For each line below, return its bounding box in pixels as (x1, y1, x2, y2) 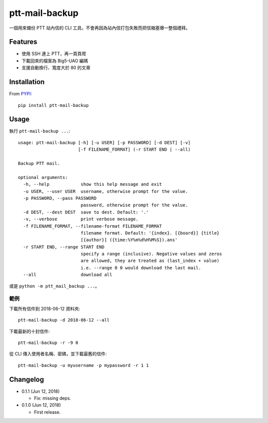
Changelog (9, 375, 44, 384)
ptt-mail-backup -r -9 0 (18, 339, 78, 345)
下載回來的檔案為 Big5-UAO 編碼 (21, 58, 88, 64)
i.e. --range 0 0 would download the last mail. (80, 265, 201, 270)
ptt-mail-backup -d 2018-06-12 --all (18, 317, 110, 323)
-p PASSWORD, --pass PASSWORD (23, 195, 97, 201)
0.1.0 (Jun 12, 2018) (21, 402, 62, 408)
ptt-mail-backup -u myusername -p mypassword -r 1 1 (18, 362, 149, 368)
